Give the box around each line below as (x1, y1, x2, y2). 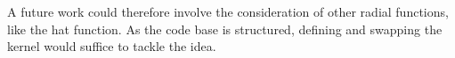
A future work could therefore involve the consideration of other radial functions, (7, 3, 449, 20)
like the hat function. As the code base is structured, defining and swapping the (7, 19, 443, 38)
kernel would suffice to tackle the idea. (7, 37, 216, 55)
